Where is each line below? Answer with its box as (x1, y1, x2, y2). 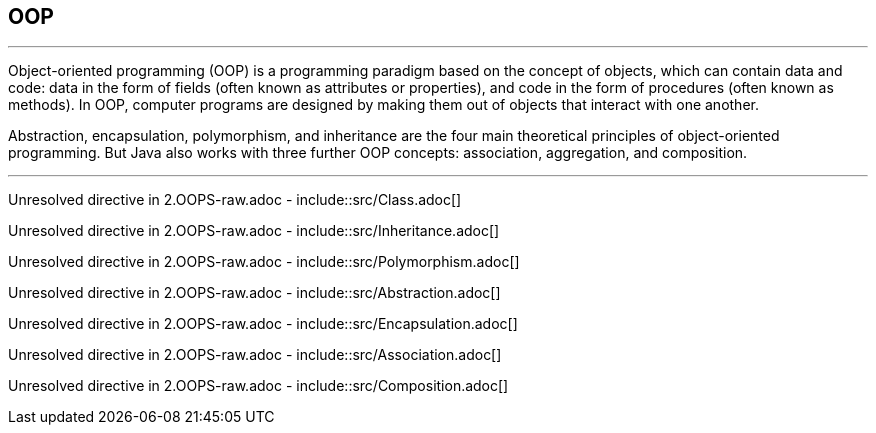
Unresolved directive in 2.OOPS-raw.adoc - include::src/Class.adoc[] (8, 191, 462, 209)
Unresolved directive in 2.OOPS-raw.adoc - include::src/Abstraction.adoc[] (8, 284, 501, 302)
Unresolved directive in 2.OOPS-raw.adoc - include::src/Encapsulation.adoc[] (8, 315, 518, 333)
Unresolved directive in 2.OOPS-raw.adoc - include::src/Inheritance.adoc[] (8, 222, 500, 240)
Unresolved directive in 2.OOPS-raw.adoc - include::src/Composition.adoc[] (8, 377, 509, 395)
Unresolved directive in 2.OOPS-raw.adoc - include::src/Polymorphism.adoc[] (8, 253, 520, 271)
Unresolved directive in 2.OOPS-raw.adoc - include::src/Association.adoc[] (8, 346, 502, 364)
